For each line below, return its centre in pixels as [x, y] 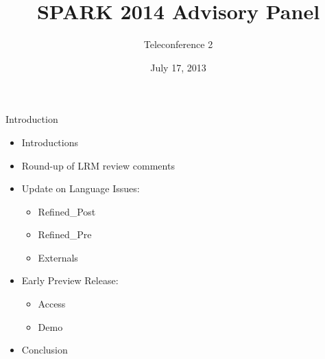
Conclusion [45, 350]
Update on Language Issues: [81, 188]
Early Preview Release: [70, 280]
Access [52, 304]
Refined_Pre [65, 234]
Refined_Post [67, 211]
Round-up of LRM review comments [98, 165]
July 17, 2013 [178, 67]
